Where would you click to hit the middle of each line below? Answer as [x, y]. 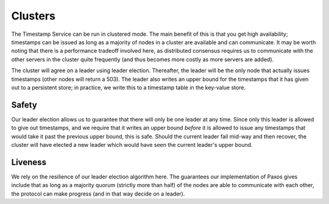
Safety [24, 105]
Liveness [29, 162]
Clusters [34, 16]
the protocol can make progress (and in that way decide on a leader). [98, 194]
